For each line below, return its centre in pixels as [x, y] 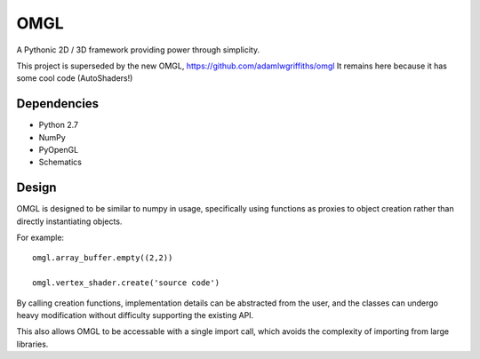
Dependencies [58, 104]
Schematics [60, 162]
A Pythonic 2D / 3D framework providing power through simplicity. [138, 50]
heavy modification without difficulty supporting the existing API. [135, 315]
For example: [40, 238]
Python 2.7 [59, 125]
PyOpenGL [59, 150]
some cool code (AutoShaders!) [75, 78]
